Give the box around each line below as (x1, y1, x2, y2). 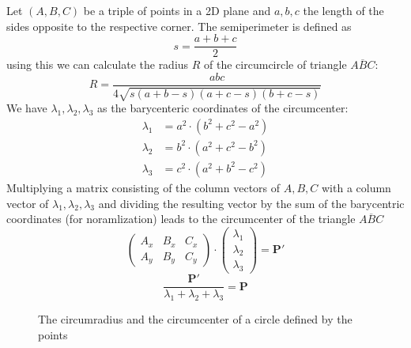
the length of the (303, 2, 384, 18)
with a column (322, 179, 391, 195)
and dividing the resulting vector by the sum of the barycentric (98, 195, 405, 211)
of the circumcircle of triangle (204, 56, 347, 73)
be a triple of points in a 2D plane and (83, 2, 271, 18)
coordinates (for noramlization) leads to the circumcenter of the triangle (6, 210, 356, 227)
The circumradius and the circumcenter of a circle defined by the (38, 311, 353, 327)
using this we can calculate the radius (6, 56, 189, 73)
